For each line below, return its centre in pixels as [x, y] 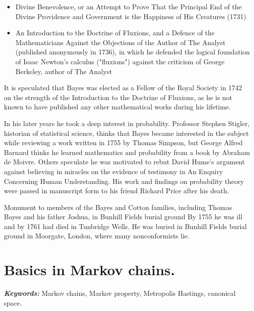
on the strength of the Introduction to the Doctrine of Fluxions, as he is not [118, 97]
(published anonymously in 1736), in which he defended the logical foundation [133, 52]
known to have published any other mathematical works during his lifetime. [117, 107]
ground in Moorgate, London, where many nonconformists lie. [97, 236]
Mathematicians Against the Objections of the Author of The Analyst [120, 42]
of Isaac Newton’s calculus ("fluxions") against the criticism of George [120, 61]
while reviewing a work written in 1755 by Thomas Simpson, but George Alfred [123, 143]
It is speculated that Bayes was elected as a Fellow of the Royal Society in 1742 [123, 88]
